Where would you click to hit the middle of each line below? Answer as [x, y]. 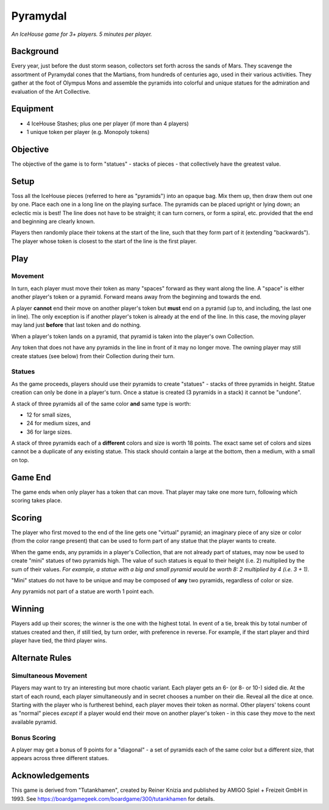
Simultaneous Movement [49, 675]
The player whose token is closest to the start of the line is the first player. [104, 241]
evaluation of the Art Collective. [51, 91]
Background [35, 51]
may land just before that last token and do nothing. [76, 325]
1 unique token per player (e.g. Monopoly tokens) [88, 132]
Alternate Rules [41, 658]
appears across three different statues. [60, 758]
